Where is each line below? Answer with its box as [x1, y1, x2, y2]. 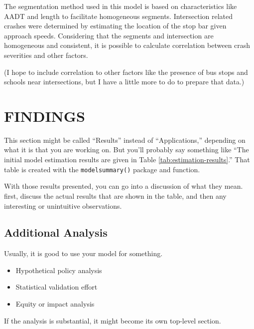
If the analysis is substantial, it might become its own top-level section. [4, 315, 221, 326]
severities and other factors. [4, 49, 88, 60]
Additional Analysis [4, 225, 108, 240]
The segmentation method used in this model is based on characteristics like [4, 1, 237, 11]
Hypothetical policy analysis [15, 265, 102, 275]
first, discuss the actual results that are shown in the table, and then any [4, 190, 227, 201]
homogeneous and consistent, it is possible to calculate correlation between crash [4, 40, 251, 50]
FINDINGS [4, 105, 85, 126]
